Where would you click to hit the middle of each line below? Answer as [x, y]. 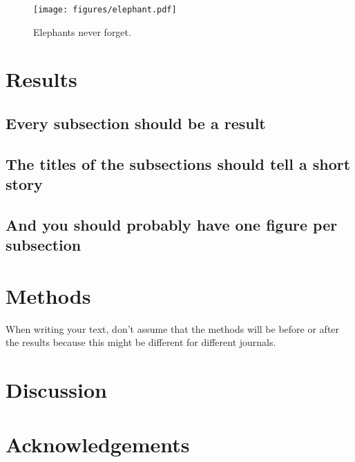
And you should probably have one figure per [172, 224]
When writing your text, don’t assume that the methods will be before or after [173, 328]
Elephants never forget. [82, 31]
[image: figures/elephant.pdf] [105, 10]
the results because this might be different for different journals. [141, 342]
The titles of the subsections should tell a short [178, 163]
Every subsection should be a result [136, 123]
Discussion [56, 390]
